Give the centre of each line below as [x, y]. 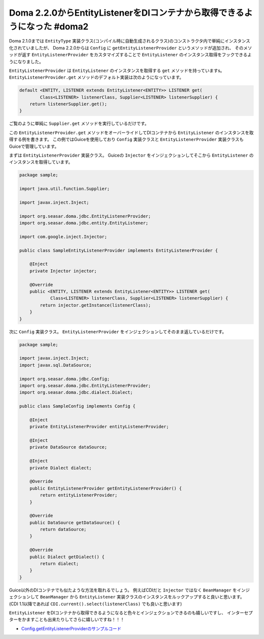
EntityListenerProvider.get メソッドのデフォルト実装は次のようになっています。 [96, 77]
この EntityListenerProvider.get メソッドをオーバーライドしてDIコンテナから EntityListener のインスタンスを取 [131, 133]
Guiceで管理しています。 [34, 146]
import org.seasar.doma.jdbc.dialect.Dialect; [76, 392]
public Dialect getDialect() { [67, 557]
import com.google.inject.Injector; [63, 237]
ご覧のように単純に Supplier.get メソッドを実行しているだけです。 [79, 124]
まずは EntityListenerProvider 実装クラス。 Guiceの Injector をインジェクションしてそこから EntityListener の [131, 155]
